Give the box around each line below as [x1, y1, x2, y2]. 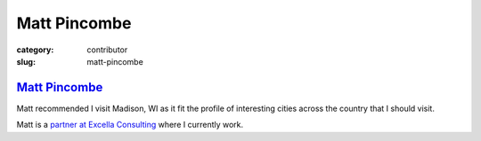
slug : [16, 56, 36, 67]
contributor [86, 44, 128, 55]
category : [16, 44, 54, 55]
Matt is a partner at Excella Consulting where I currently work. [16, 120, 244, 130]
